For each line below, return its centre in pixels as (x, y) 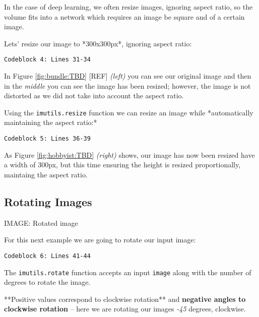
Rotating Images (48, 201)
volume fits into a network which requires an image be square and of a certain (124, 16)
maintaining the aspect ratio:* (51, 122)
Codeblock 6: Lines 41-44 (47, 256)
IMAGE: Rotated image (41, 223)
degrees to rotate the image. (47, 282)
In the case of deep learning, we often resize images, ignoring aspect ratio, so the (128, 7)
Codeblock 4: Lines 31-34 (47, 60)
